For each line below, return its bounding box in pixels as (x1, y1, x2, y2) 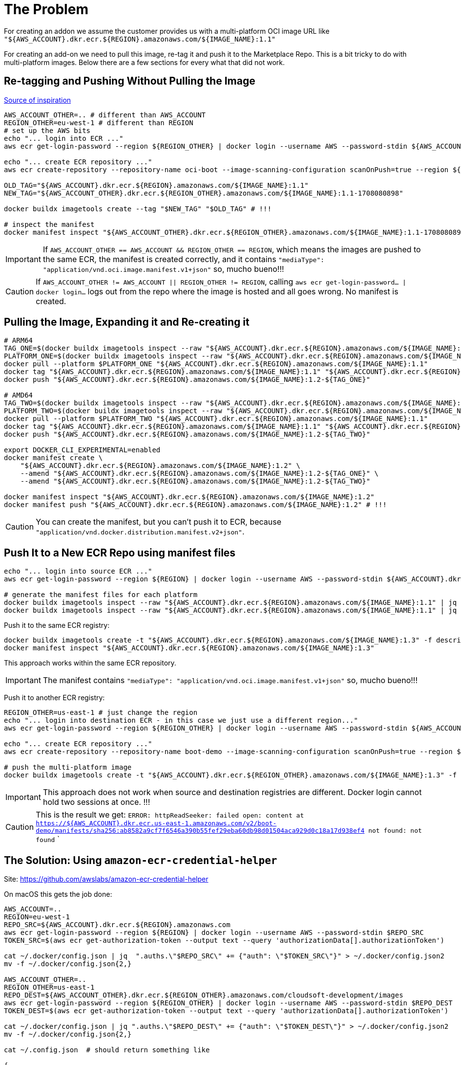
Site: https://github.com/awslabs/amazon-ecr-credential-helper (4, 875, 209, 884)
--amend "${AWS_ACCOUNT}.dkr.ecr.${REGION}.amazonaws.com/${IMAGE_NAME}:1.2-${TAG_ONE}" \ (20, 469, 379, 478)
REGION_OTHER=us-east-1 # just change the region (4, 709, 198, 717)
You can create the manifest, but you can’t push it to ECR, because (36, 517, 281, 527)
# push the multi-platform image (4, 763, 132, 772)
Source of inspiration (4, 95, 71, 104)
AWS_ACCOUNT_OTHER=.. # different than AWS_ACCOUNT (4, 111, 206, 119)
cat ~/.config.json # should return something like (4, 1046, 210, 1054)
